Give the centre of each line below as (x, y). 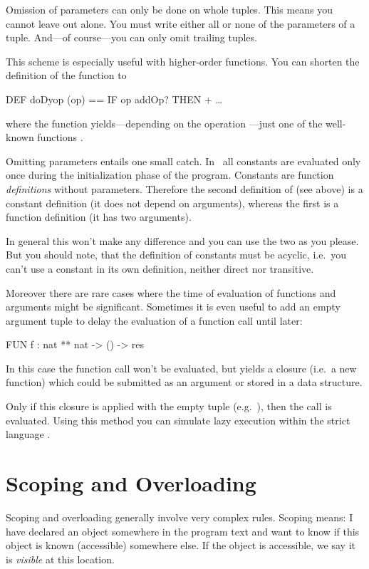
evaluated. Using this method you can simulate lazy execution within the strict (178, 420)
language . (28, 434)
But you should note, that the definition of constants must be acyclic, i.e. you (176, 255)
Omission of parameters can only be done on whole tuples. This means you (170, 9)
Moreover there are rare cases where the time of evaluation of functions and (171, 292)
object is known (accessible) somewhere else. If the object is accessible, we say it (181, 545)
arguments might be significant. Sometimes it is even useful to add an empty (173, 307)
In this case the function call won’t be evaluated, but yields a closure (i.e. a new (181, 368)
